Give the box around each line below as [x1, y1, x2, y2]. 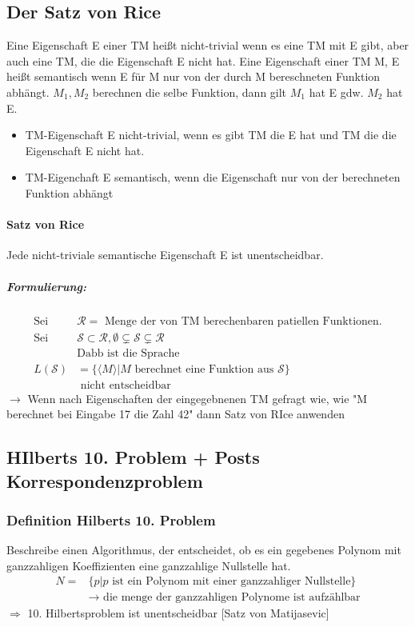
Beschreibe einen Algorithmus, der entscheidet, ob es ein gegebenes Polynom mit [6, 541, 401, 558]
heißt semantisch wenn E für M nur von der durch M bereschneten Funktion [6, 68, 381, 85]
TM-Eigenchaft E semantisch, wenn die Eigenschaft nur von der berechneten [25, 169, 401, 186]
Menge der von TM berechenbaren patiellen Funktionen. [104, 315, 382, 327]
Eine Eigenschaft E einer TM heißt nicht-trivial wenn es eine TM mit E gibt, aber [6, 37, 409, 54]
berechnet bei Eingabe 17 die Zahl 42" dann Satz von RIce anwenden [6, 405, 345, 422]
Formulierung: [6, 278, 87, 294]
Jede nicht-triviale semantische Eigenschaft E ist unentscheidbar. [6, 246, 324, 263]
